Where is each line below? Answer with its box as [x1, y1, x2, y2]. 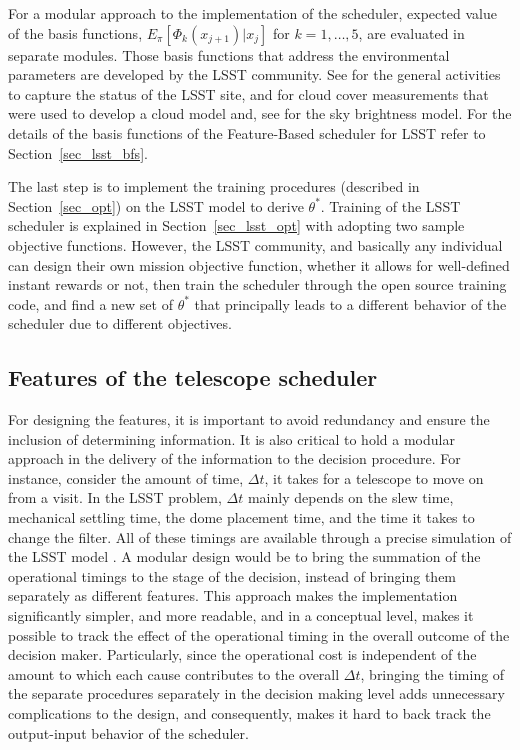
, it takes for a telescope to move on [264, 467, 484, 488]
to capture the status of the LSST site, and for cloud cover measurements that [8, 83, 489, 104]
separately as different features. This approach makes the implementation [8, 585, 458, 606]
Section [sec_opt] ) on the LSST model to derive [8, 195, 304, 216]
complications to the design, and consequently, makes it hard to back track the [8, 703, 491, 724]
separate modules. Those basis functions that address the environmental [8, 44, 450, 65]
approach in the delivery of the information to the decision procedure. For [8, 448, 461, 469]
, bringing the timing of [360, 663, 505, 684]
